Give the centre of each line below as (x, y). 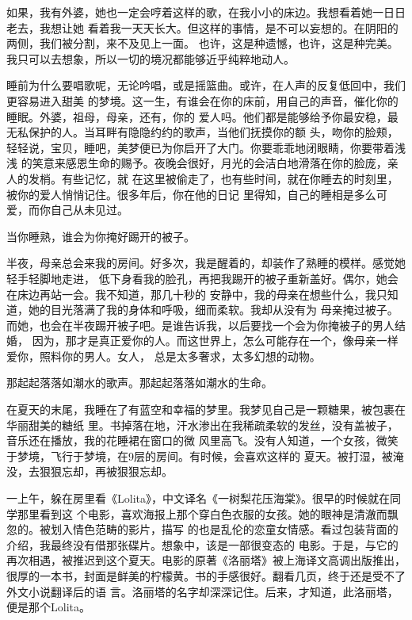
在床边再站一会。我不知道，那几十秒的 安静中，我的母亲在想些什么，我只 (197, 294)
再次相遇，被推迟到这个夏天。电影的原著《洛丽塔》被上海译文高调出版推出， (206, 560)
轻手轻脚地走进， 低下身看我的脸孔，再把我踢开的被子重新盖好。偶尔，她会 (202, 278)
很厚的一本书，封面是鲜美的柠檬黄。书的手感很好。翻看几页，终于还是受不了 (206, 576)
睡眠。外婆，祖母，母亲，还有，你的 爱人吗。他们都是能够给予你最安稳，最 (202, 116)
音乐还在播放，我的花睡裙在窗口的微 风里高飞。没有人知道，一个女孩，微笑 (202, 440)
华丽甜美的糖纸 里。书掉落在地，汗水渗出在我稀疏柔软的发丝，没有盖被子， (202, 425)
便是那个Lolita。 (48, 607)
